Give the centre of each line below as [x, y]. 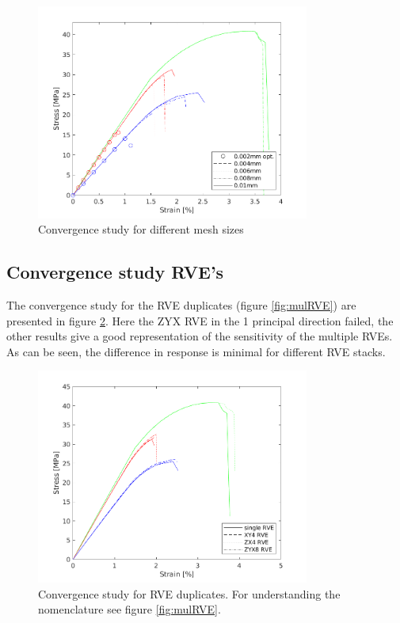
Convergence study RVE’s [115, 272]
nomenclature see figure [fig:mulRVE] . [130, 609]
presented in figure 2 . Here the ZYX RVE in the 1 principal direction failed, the [200, 320]
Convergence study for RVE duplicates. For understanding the [189, 593]
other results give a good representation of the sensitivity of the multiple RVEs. [200, 336]
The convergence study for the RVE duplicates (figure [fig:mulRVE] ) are [181, 305]
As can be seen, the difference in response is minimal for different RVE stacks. [196, 351]
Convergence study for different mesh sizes [141, 229]
